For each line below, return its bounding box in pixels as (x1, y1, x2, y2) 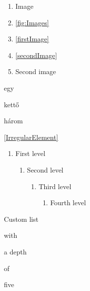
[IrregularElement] (4, 132, 58, 142)
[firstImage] (15, 34, 49, 44)
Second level (27, 164, 64, 175)
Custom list (4, 213, 38, 224)
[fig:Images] (15, 17, 49, 27)
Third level (38, 181, 72, 191)
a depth (4, 246, 27, 256)
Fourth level (50, 197, 86, 208)
